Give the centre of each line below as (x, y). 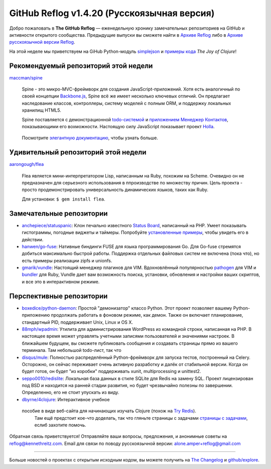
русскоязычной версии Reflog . (42, 42)
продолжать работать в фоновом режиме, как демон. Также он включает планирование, (147, 315)
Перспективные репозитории (58, 296)
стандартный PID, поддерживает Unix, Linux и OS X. (77, 322)
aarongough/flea (27, 164)
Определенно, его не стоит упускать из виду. (71, 393)
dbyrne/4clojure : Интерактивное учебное (66, 399)
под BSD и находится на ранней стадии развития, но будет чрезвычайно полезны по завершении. (127, 386)
